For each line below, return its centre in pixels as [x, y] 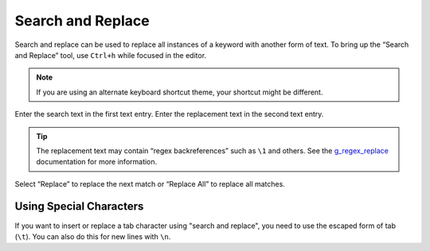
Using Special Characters [79, 207]
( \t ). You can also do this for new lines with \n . [93, 236]
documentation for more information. [97, 162]
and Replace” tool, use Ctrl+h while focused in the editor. [111, 55]
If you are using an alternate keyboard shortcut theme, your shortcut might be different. [180, 92]
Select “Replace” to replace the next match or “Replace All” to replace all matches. [150, 183]
